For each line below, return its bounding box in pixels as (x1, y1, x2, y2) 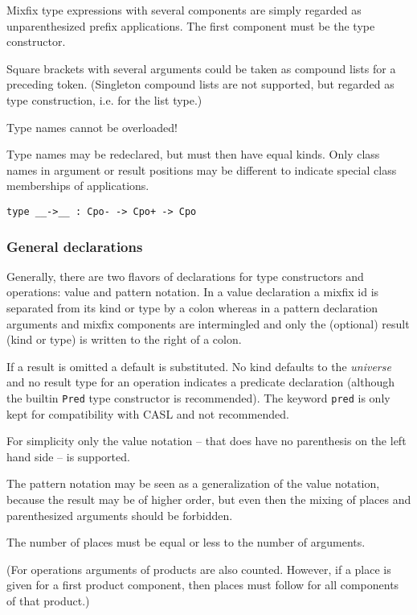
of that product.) (6, 592, 90, 609)
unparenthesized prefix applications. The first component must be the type (6, 17, 375, 34)
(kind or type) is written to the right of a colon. (6, 331, 242, 348)
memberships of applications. (6, 177, 149, 194)
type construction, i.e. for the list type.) (6, 91, 202, 108)
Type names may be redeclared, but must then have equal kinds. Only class (6, 146, 380, 163)
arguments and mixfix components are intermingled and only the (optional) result (6, 315, 410, 332)
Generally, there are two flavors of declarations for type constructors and (6, 267, 364, 284)
